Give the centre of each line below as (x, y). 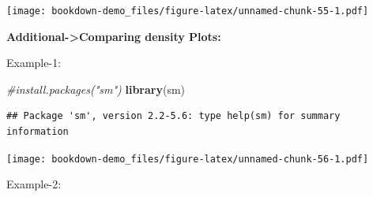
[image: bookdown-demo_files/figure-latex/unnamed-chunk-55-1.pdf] (188, 11)
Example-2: (34, 184)
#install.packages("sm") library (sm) (96, 89)
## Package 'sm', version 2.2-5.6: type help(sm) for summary (173, 116)
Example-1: (34, 63)
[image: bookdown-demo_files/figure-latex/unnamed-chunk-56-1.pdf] (188, 159)
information (38, 132)
